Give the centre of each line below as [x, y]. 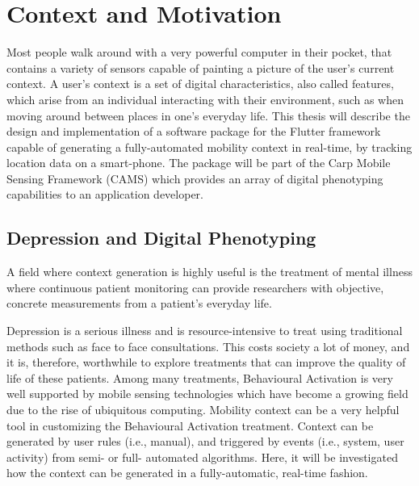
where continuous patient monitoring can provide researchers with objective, [195, 287]
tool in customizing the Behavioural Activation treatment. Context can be [190, 425]
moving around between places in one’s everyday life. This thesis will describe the [208, 115]
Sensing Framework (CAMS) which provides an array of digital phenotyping [195, 178]
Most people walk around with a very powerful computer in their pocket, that [199, 52]
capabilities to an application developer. [105, 194]
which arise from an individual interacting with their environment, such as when [205, 99]
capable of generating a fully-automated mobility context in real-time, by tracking [209, 147]
